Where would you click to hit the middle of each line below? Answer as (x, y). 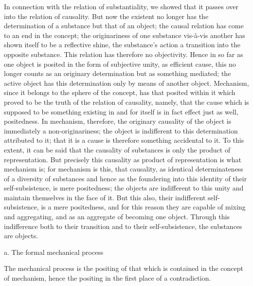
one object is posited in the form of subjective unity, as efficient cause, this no (120, 64)
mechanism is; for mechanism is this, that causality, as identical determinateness (124, 169)
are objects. (21, 236)
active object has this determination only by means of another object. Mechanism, (126, 83)
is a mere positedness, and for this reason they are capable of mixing (143, 207)
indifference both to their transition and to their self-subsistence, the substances (123, 226)
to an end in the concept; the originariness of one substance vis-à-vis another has (125, 35)
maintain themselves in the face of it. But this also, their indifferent (105, 197)
